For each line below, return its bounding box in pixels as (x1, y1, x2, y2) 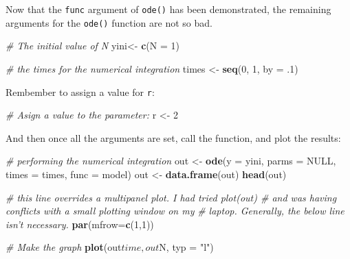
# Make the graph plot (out (6, 240, 122, 254)
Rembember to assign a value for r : (6, 84, 155, 99)
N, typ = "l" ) (159, 240, 214, 254)
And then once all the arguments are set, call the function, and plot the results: (6, 130, 341, 145)
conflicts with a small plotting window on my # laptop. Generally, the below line (6, 203, 344, 218)
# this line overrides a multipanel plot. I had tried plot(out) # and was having (6, 190, 337, 204)
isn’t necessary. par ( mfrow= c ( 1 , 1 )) (6, 217, 154, 231)
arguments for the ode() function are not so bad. (6, 15, 212, 29)
